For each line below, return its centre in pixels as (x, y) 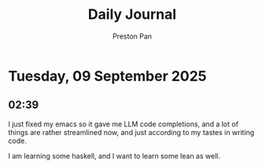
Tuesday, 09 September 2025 (107, 76)
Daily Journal (132, 15)
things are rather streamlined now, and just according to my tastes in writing (131, 132)
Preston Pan (132, 36)
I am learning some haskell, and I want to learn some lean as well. (114, 155)
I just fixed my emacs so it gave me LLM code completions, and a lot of (123, 124)
